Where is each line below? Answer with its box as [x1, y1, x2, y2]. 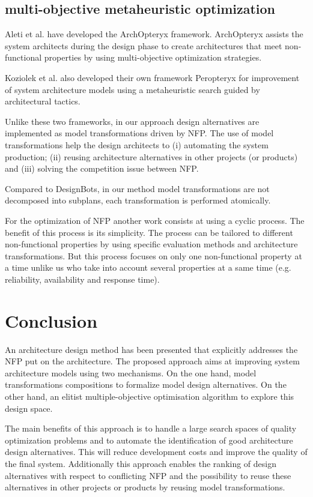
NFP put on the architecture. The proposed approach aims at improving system [5, 355, 300, 367]
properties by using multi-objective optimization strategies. [44, 51, 262, 64]
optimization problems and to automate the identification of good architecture [5, 433, 293, 446]
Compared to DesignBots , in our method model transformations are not [5, 182, 270, 194]
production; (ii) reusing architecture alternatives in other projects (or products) [5, 150, 298, 163]
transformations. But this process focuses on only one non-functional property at [5, 249, 302, 262]
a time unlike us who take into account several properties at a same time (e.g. [5, 261, 291, 274]
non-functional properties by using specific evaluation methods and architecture [5, 238, 298, 250]
